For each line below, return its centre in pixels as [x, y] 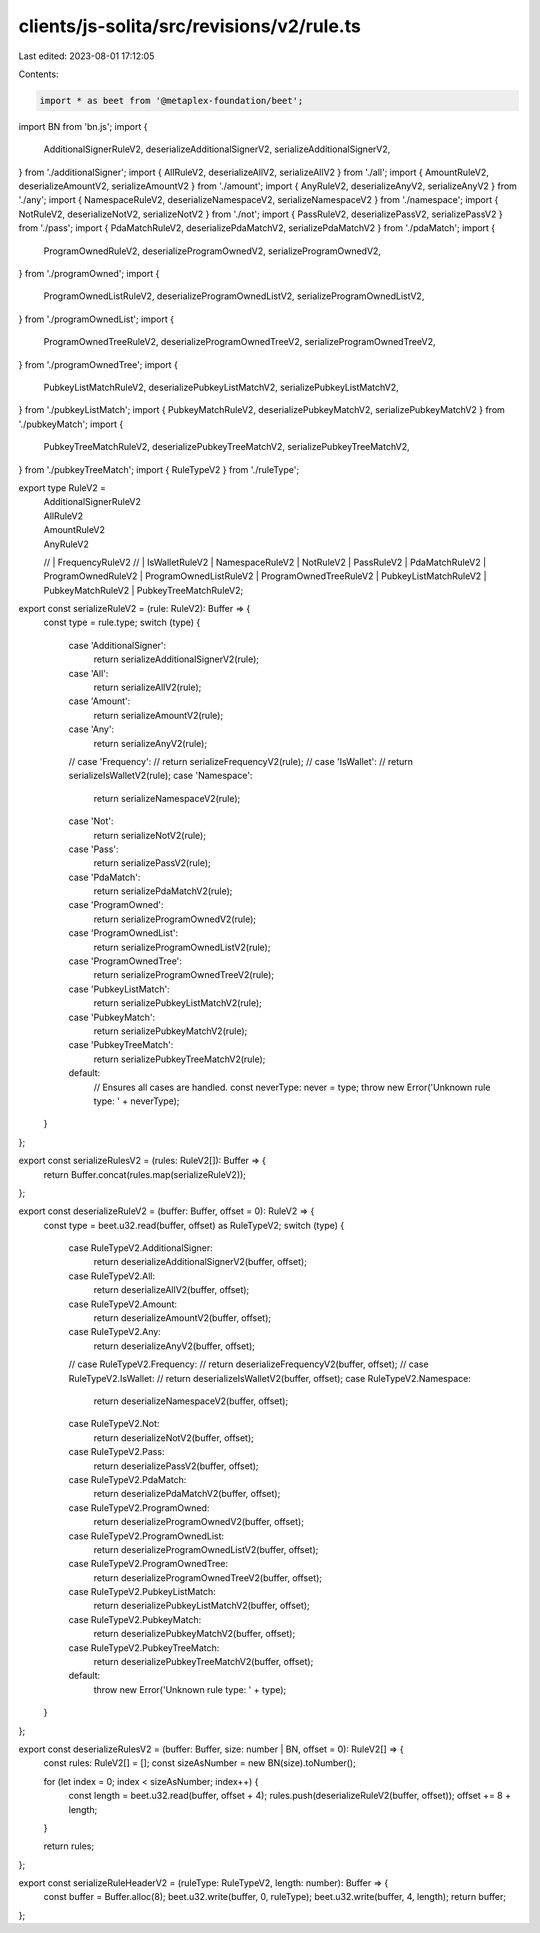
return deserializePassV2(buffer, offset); [176, 1466]
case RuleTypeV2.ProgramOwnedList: [146, 1536]
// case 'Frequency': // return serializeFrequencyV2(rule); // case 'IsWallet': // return [241, 761]
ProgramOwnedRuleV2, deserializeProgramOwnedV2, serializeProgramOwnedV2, [212, 251]
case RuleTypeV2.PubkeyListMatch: [142, 1592]
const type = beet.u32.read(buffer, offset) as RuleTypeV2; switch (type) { [194, 1225]
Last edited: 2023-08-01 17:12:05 [86, 56]
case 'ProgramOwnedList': [123, 933]
